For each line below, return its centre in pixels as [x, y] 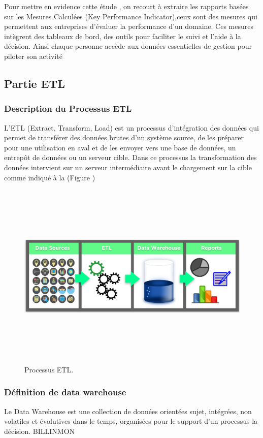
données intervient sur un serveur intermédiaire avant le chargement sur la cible [128, 167]
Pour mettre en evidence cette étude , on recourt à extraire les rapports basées [126, 6]
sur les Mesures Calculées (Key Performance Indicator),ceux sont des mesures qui [131, 16]
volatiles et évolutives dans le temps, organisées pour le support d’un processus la [131, 421]
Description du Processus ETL [68, 108]
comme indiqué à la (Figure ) [50, 177]
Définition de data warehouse [65, 392]
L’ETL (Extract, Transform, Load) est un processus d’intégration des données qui [131, 127]
